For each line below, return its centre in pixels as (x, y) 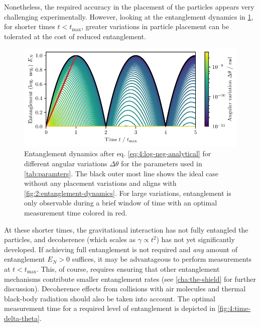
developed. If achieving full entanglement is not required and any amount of (121, 249)
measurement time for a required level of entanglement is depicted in (110, 308)
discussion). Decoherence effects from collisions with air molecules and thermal (125, 289)
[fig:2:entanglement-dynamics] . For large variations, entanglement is (128, 193)
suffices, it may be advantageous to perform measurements (162, 259)
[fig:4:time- (234, 308)
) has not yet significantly (196, 239)
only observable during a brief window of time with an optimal (121, 203)
